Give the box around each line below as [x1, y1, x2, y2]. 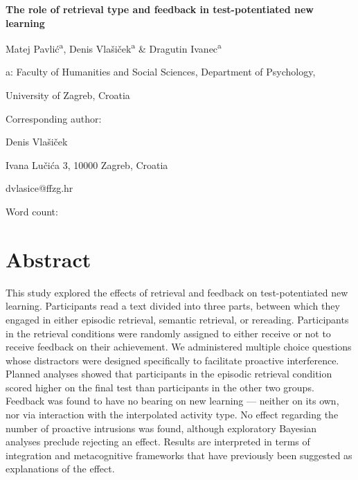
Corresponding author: [6, 111, 102, 125]
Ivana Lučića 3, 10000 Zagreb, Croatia [6, 157, 168, 172]
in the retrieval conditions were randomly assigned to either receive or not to [6, 326, 331, 340]
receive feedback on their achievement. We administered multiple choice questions [6, 339, 352, 354]
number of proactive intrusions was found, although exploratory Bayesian [6, 420, 317, 435]
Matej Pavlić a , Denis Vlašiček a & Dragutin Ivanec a [6, 39, 222, 55]
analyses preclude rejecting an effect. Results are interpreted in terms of [6, 434, 310, 449]
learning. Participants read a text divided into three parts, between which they [6, 299, 340, 313]
